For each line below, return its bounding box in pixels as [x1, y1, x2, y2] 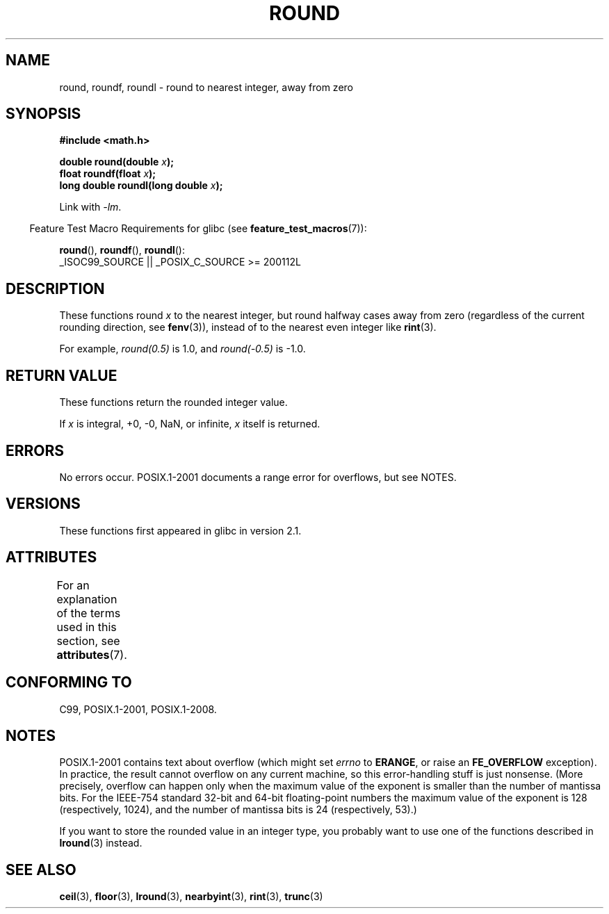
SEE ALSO [6, 860, 76, 879]
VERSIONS [6, 495, 81, 513]
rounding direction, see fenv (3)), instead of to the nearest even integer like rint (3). [59, 321, 437, 334]
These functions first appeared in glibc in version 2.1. [59, 524, 302, 537]
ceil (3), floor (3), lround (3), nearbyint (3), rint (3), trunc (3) [59, 890, 323, 903]
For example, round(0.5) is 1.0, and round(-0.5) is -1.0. [59, 343, 306, 355]
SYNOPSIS [6, 105, 81, 123]
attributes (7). [56, 647, 127, 662]
